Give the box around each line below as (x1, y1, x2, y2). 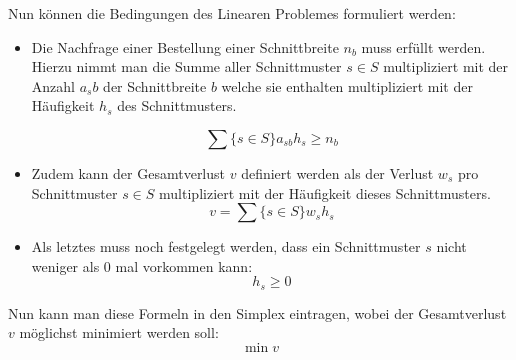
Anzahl (31, 75, 75, 96)
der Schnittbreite (103, 75, 207, 96)
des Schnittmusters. (117, 95, 237, 116)
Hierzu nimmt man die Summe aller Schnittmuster (31, 56, 342, 77)
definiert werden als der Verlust (241, 162, 434, 183)
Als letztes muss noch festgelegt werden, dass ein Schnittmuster (31, 236, 421, 257)
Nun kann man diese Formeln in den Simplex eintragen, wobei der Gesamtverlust (8, 302, 507, 323)
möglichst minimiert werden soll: (19, 322, 219, 343)
